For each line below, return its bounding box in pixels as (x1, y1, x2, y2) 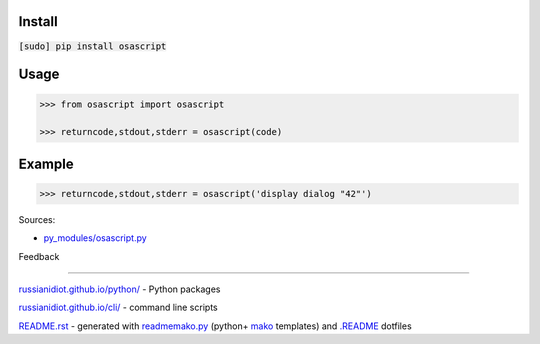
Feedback (18, 250, 60, 262)
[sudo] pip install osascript (18, 40, 167, 52)
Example (18, 155, 74, 172)
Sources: (18, 213, 56, 225)
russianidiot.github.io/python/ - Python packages (18, 283, 221, 295)
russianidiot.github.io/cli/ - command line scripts (18, 301, 219, 314)
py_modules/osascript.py (43, 232, 147, 244)
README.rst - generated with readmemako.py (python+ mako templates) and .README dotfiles (18, 320, 412, 332)
